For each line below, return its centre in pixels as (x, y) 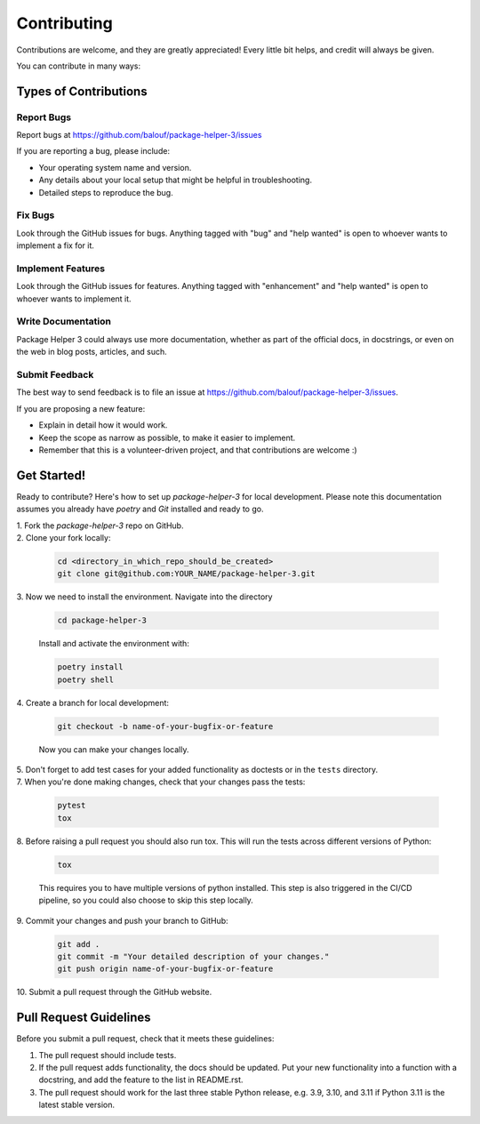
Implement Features (61, 269)
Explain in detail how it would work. (103, 425)
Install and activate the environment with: (114, 644)
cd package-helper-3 (102, 621)
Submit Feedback (55, 375)
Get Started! (51, 475)
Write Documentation (64, 322)
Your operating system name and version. (115, 167)
